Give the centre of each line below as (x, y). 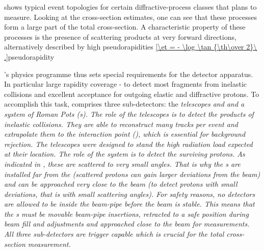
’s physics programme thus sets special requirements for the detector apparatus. (129, 74)
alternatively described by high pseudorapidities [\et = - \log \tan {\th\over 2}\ (131, 47)
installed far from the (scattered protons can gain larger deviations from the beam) (132, 174)
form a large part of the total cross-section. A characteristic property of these (125, 27)
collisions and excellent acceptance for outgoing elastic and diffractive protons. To (132, 94)
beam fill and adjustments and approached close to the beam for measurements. (127, 224)
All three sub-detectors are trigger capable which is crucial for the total (114, 234)
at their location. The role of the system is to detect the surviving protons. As (125, 154)
